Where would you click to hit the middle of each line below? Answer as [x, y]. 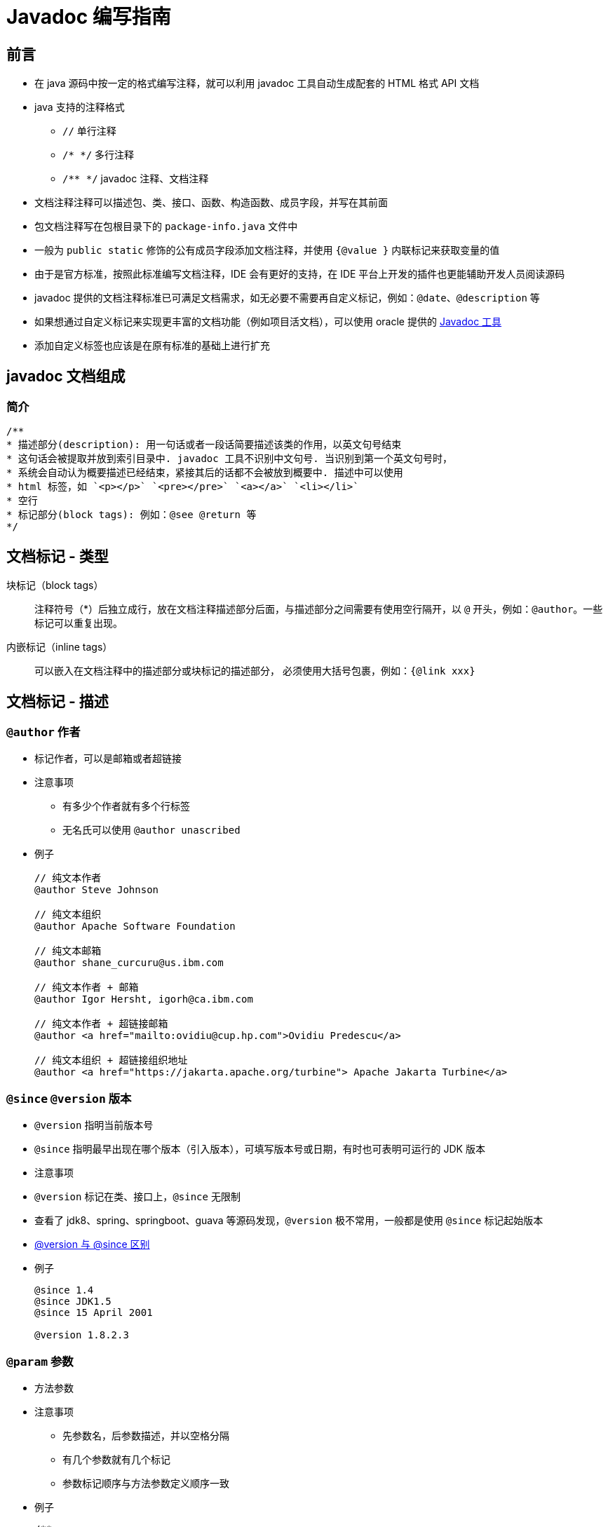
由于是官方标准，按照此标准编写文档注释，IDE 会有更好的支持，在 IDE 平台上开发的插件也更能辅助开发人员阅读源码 [300, 274]
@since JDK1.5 [73, 1302]
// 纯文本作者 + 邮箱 [87, 988]
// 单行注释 [89, 131]
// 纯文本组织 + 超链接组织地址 [111, 1060]
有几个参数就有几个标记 [116, 1459]
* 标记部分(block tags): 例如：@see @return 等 [131, 515]
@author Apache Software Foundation [135, 927]
